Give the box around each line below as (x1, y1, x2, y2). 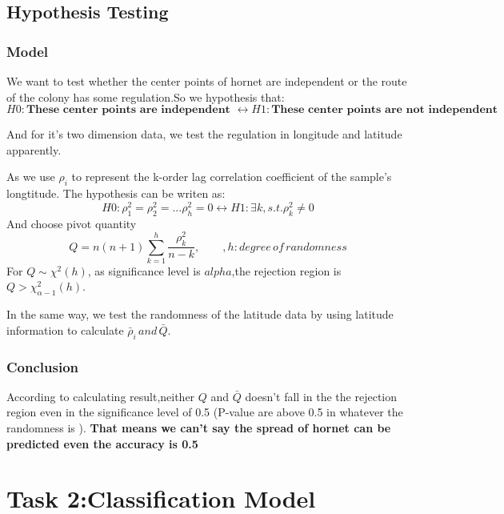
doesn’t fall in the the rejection (245, 388, 398, 404)
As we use (6, 168, 55, 185)
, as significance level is (87, 262, 201, 279)
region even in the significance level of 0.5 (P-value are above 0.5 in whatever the (6, 404, 403, 420)
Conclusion (6, 356, 78, 376)
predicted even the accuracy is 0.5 (6, 435, 198, 452)
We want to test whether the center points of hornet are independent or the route (6, 73, 407, 89)
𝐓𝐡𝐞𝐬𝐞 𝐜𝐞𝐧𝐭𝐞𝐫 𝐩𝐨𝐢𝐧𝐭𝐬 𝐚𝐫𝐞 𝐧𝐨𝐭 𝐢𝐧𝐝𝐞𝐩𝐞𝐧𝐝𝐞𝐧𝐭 (271, 104, 498, 116)
